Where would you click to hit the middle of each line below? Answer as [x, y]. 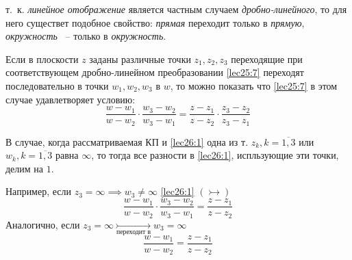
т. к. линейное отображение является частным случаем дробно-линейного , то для [176, 9]
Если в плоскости [42, 58]
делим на [25, 168]
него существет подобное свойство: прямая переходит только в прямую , [155, 22]
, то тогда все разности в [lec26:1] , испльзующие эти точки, [215, 155]
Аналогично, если [43, 224]
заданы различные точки [140, 58]
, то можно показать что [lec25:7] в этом [254, 85]
